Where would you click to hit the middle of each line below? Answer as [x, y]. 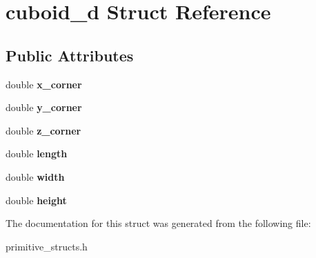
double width [35, 176]
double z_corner [43, 130]
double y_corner [44, 107]
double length [37, 153]
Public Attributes [70, 55]
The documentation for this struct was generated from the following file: [158, 223]
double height [36, 200]
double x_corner [44, 84]
